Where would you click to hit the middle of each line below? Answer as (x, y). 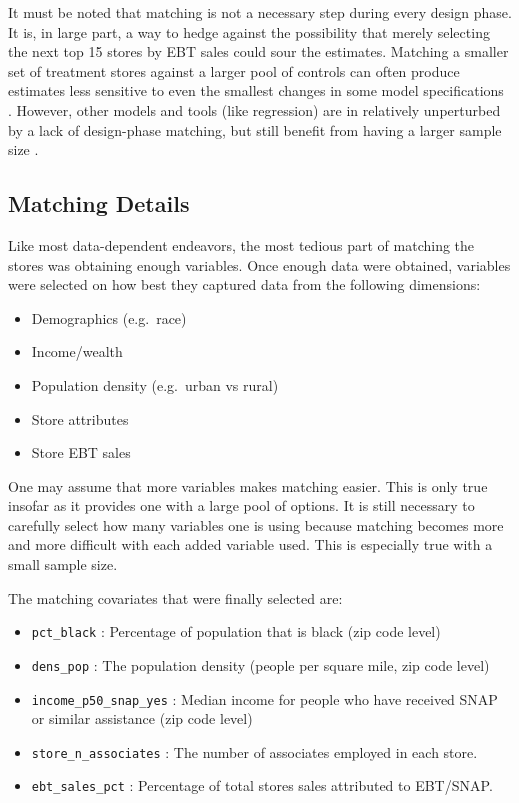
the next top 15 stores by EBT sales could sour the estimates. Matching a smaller (258, 51)
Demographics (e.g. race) (109, 317)
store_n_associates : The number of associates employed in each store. (254, 751)
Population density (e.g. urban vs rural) (155, 384)
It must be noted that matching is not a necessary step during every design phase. (260, 12)
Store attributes (80, 418)
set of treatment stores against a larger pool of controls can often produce (234, 70)
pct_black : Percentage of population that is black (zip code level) (236, 631)
